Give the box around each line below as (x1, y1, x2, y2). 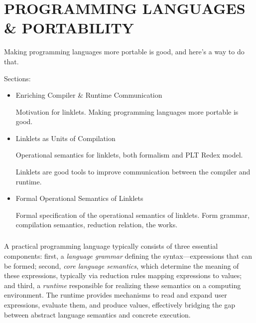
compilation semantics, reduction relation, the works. (15, 219, 178, 230)
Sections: (4, 73, 31, 83)
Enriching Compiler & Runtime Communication (15, 90, 162, 100)
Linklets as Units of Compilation (15, 133, 116, 143)
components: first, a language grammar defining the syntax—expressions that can (4, 251, 252, 261)
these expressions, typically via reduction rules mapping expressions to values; (4, 270, 242, 281)
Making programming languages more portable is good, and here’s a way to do (4, 46, 245, 57)
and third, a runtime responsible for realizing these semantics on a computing (4, 280, 241, 290)
